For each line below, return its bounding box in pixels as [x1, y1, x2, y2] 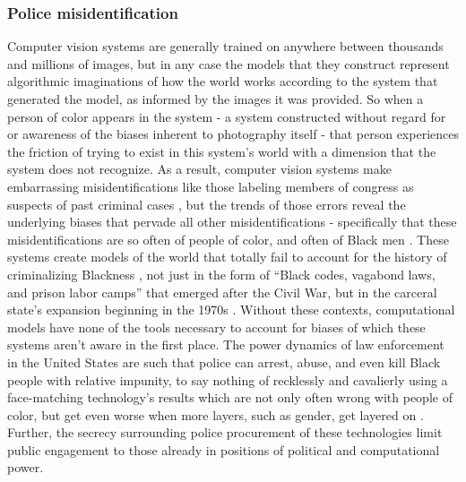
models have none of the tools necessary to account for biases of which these [7, 317, 426, 336]
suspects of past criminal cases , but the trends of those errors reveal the [7, 194, 406, 213]
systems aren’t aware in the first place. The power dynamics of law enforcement [7, 335, 444, 354]
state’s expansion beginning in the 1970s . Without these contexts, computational [7, 300, 455, 319]
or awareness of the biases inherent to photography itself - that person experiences [7, 125, 459, 143]
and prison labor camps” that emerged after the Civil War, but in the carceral [7, 282, 437, 301]
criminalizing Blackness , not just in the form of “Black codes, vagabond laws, [7, 264, 436, 283]
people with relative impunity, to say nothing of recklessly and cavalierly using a [7, 370, 448, 389]
